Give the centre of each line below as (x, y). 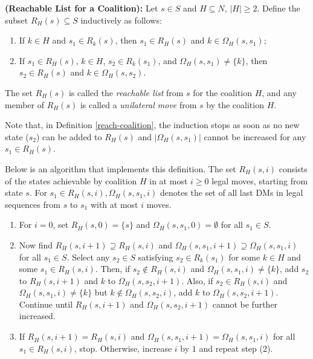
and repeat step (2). (236, 348)
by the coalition (235, 104)
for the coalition (222, 92)
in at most (169, 180)
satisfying (156, 257)
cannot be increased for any (255, 136)
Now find (36, 244)
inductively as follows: (121, 20)
